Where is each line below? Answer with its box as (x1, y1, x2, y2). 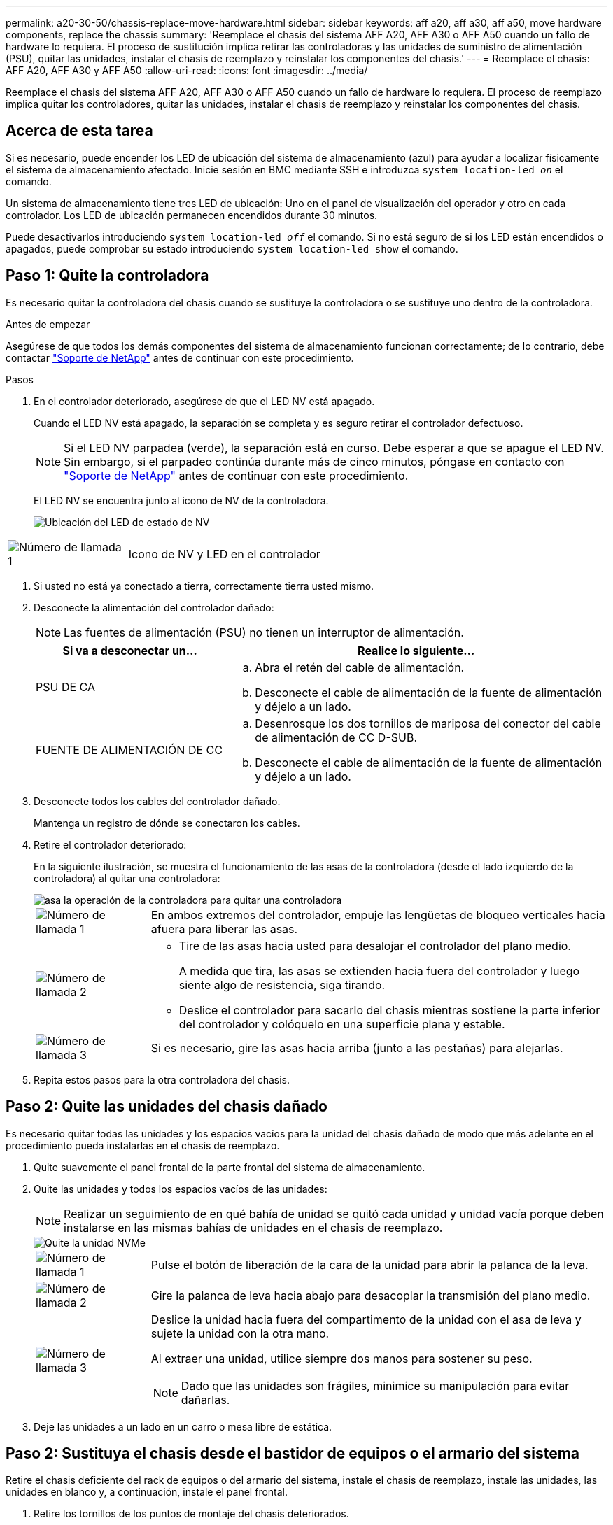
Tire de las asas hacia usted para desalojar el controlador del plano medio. (178, 938, 571, 953)
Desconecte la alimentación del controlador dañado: (34, 601, 274, 613)
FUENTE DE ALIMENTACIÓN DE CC (36, 742, 223, 757)
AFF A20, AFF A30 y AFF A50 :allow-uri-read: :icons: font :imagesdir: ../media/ (6, 64, 368, 76)
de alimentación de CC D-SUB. (255, 730, 417, 744)
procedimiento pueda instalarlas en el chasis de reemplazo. (6, 1139, 280, 1151)
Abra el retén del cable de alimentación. (255, 660, 465, 674)
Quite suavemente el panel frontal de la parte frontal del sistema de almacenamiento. (34, 1161, 425, 1173)
